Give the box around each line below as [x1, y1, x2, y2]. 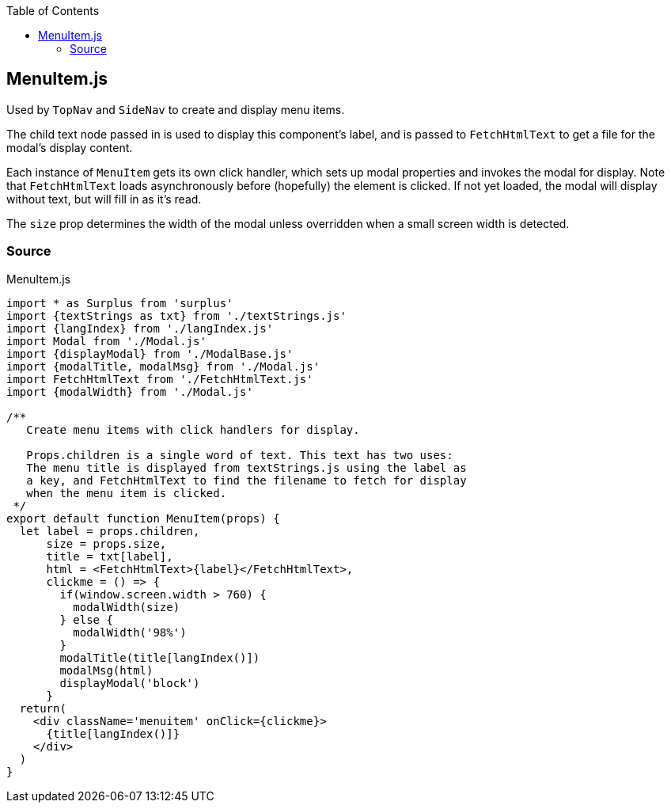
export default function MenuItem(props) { [6, 511, 280, 525]
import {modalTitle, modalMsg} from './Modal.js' [6, 359, 320, 373]
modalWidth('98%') [73, 625, 187, 639]
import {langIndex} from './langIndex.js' [6, 321, 274, 335]
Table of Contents [6, 4, 100, 17]
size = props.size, [46, 537, 167, 550]
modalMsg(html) [59, 663, 154, 677]
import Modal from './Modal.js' [6, 334, 207, 348]
